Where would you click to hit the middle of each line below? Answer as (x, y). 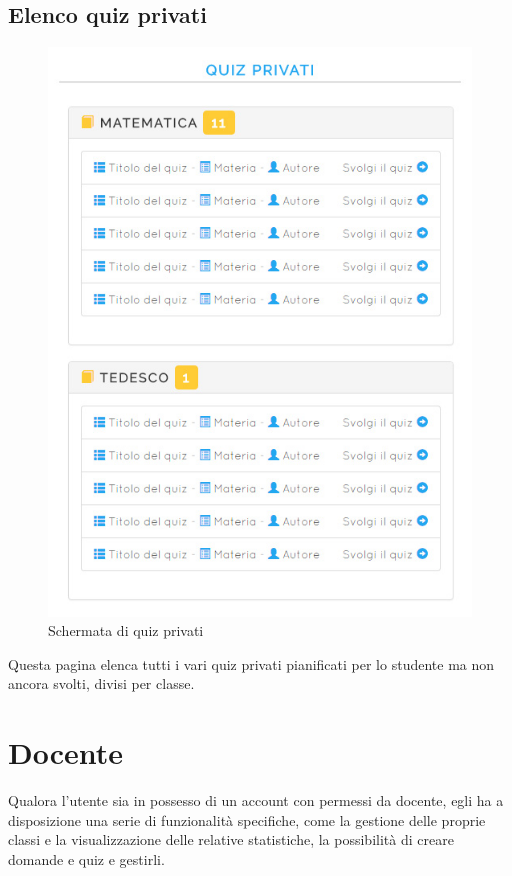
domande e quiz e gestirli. (86, 858)
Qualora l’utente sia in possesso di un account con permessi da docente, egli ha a (256, 800)
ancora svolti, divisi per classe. (101, 683)
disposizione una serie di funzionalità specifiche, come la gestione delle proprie (247, 819)
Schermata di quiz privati (126, 630)
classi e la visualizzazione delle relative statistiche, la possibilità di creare (231, 839)
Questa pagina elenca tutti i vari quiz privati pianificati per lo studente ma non (251, 663)
